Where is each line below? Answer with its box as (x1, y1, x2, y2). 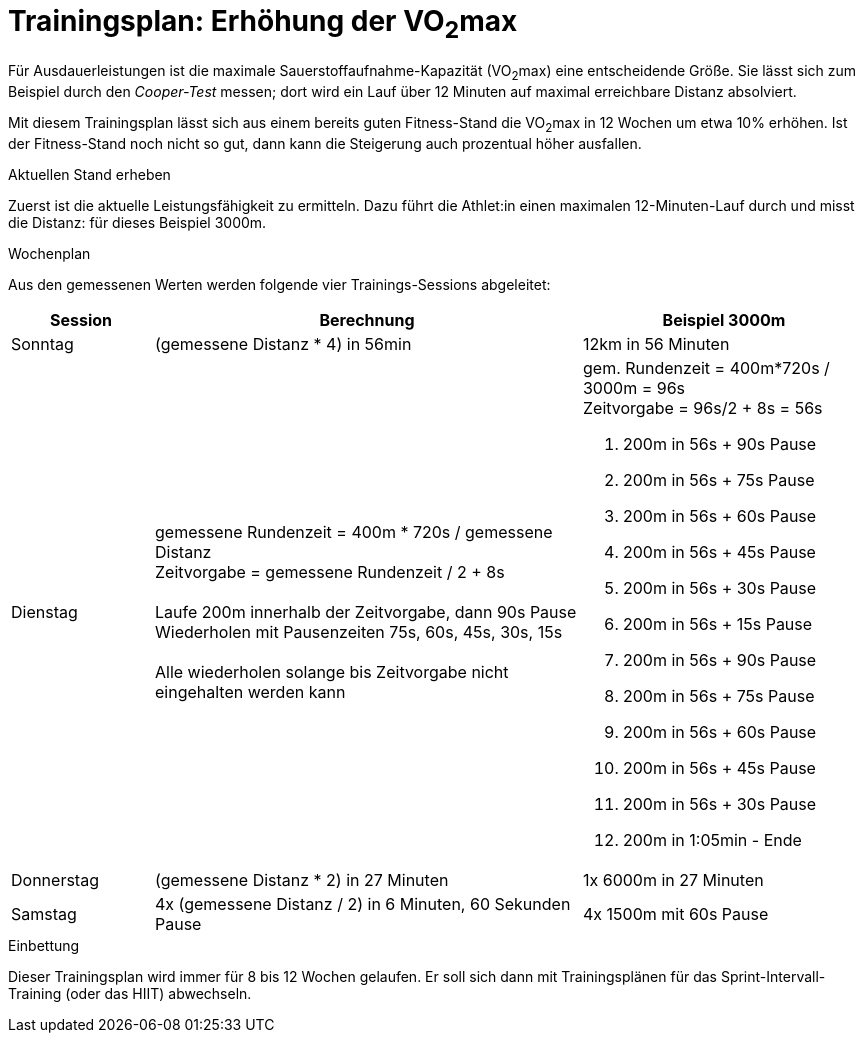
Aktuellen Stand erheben (8, 165, 171, 183)
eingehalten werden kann (154, 681, 346, 702)
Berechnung (319, 309, 415, 330)
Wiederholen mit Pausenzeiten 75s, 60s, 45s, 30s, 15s (154, 621, 563, 642)
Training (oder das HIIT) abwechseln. (8, 984, 252, 1002)
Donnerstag (11, 869, 99, 890)
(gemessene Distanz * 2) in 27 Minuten (154, 869, 449, 890)
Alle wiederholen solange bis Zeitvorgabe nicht (154, 661, 509, 682)
